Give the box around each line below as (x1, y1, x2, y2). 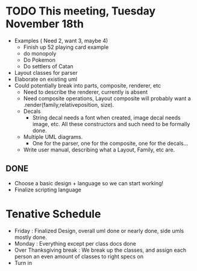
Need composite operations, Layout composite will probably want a (23, 95, 191, 102)
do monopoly (23, 49, 57, 57)
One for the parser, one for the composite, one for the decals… (32, 139, 189, 147)
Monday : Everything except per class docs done (14, 240, 136, 247)
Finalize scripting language (14, 186, 82, 193)
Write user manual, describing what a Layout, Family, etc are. (23, 146, 175, 153)
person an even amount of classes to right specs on (14, 252, 144, 260)
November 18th (5, 17, 84, 31)
